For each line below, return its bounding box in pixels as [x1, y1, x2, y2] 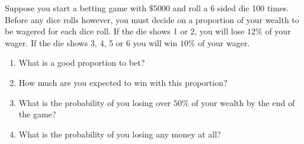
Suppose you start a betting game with [5, 2, 146, 14]
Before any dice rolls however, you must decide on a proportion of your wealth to [5, 13, 299, 25]
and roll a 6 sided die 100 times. [172, 2, 289, 14]
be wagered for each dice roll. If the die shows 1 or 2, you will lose [5, 25, 245, 37]
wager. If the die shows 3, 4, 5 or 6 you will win [5, 36, 178, 49]
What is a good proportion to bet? [18, 56, 145, 69]
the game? [18, 108, 56, 120]
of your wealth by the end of [191, 96, 295, 108]
